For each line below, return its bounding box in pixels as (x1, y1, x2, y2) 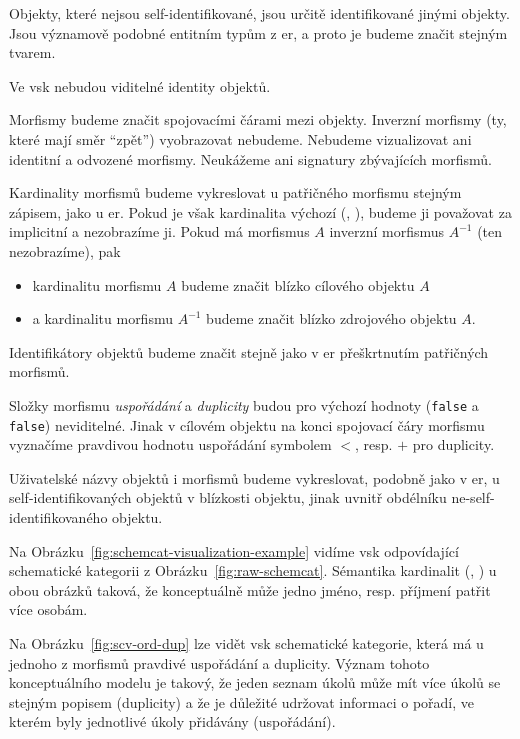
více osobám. (9, 599, 88, 620)
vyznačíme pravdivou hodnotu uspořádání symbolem (9, 434, 332, 455)
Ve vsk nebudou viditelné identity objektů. (9, 75, 271, 96)
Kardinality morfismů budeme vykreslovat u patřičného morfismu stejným (9, 182, 462, 203)
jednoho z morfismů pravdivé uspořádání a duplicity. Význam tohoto (9, 652, 430, 673)
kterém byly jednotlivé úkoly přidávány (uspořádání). (9, 711, 336, 732)
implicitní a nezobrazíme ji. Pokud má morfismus (9, 221, 310, 242)
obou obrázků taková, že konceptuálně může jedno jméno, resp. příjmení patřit (9, 579, 491, 600)
